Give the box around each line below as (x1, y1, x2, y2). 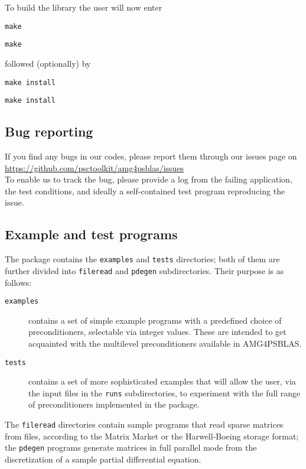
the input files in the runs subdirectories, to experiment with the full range (28, 386, 301, 399)
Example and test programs (5, 225, 178, 243)
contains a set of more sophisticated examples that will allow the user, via (28, 375, 296, 387)
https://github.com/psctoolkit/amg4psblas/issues (5, 161, 184, 174)
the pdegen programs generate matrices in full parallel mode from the (5, 441, 257, 454)
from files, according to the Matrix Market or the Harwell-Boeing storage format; (5, 429, 299, 442)
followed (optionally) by (5, 57, 91, 69)
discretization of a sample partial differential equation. (5, 452, 201, 465)
